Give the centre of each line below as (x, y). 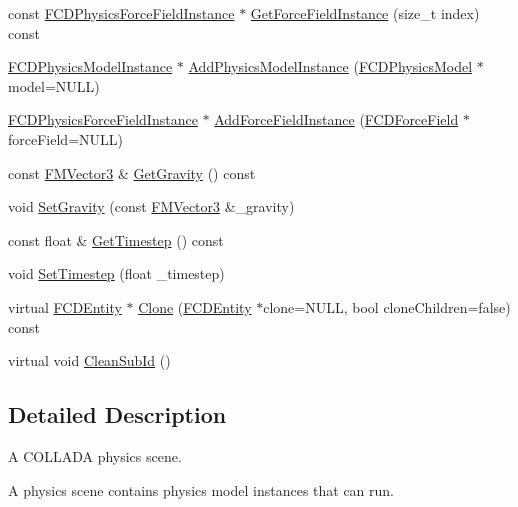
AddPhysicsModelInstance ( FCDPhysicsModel (330, 66)
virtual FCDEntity (65, 306)
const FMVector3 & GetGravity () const (132, 172)
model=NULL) (54, 85)
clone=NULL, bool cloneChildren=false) (387, 306)
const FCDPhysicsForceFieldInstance (121, 13)
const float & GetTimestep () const (116, 239)
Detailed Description (117, 414)
